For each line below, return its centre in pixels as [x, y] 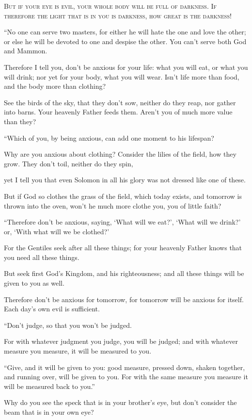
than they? [20, 121]
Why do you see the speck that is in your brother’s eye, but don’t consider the [120, 402]
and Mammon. [26, 51]
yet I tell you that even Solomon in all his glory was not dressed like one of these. [125, 180]
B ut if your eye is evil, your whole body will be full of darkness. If [110, 6]
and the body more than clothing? [55, 86]
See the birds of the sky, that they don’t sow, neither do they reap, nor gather [120, 102]
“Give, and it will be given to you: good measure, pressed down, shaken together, [125, 367]
